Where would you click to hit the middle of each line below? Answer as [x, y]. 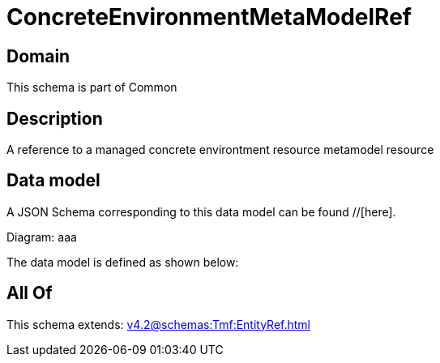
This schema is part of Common [92, 88]
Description [55, 118]
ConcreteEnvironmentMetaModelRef [209, 17]
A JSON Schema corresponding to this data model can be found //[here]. [201, 211]
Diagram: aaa [42, 237]
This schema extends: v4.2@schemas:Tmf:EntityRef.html [159, 324]
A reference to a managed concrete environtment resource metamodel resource [220, 150]
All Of [30, 293]
